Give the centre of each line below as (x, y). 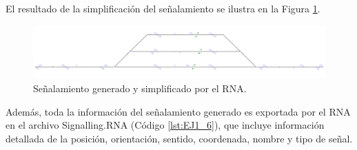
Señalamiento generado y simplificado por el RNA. (140, 88)
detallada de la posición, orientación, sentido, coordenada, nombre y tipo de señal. (179, 138)
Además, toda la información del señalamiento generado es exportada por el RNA (178, 111)
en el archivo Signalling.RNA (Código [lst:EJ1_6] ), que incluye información (165, 125)
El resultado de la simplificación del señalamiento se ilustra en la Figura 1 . (163, 8)
